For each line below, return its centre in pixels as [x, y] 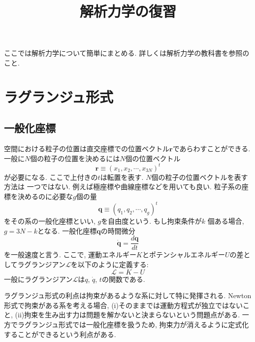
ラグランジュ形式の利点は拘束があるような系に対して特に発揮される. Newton [128, 295]
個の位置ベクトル [153, 158]
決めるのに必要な [45, 196]
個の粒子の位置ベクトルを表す [200, 177]
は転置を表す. [122, 177]
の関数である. [123, 279]
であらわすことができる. [211, 149]
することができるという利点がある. [60, 334]
